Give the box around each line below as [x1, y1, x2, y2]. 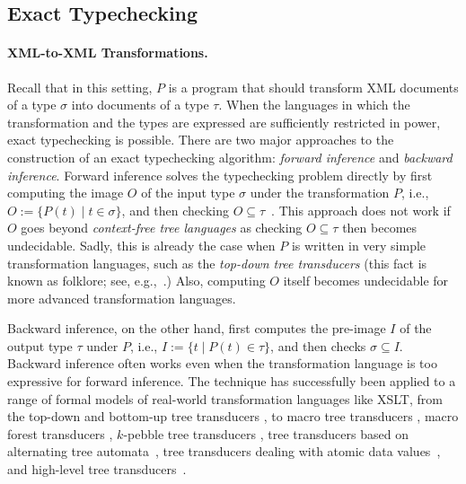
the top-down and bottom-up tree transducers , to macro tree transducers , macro [7, 407, 459, 426]
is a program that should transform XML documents [168, 77, 459, 96]
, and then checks [270, 336, 366, 355]
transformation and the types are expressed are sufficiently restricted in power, [7, 112, 441, 131]
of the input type [141, 183, 235, 202]
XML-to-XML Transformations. [7, 43, 208, 62]
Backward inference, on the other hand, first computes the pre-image [7, 319, 386, 338]
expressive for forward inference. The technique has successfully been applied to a [7, 372, 456, 391]
